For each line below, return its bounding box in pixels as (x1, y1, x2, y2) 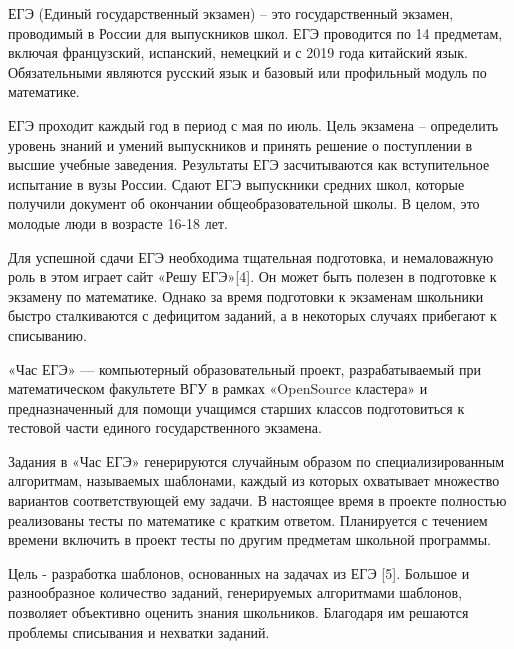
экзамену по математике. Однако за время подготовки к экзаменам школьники (8, 285, 484, 306)
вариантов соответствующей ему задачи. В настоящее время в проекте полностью (8, 490, 507, 511)
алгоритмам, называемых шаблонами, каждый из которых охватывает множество (8, 470, 500, 491)
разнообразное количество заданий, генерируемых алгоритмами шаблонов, (8, 582, 463, 603)
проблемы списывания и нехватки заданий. (8, 621, 270, 642)
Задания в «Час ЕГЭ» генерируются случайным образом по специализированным (8, 450, 505, 471)
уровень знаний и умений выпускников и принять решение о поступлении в (8, 134, 473, 155)
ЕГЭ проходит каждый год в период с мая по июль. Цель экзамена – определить (8, 114, 499, 135)
